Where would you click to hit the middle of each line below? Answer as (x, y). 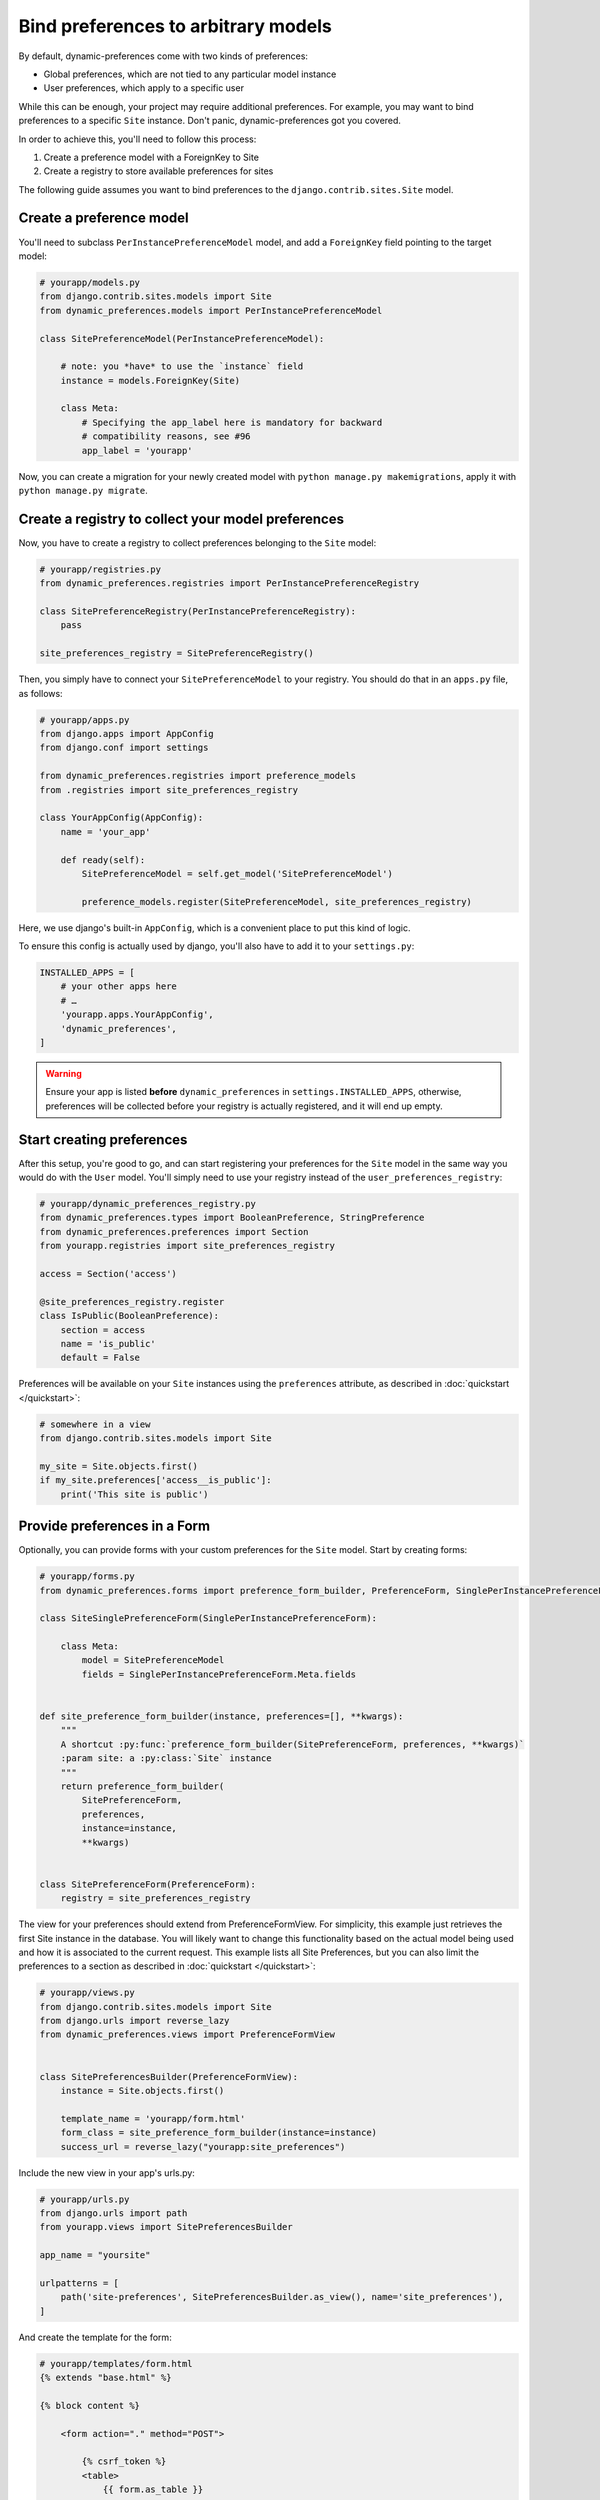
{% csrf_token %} (124, 2461)
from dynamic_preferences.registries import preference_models (198, 776)
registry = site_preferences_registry (155, 1898)
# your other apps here (118, 986)
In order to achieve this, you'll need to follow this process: (137, 139)
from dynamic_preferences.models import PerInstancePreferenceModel (211, 310)
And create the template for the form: (95, 2337)
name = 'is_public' (108, 1343)
